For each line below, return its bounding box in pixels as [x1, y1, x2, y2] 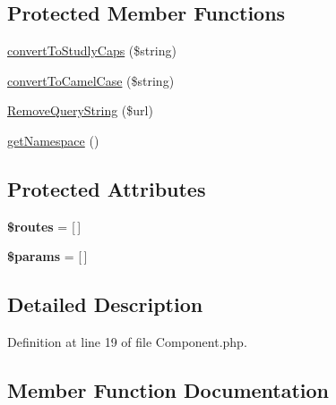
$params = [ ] [7, 247, 88, 266]
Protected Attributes [7, 174, 206, 202]
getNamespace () [7, 131, 99, 149]
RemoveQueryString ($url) [7, 101, 153, 120]
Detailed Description [7, 291, 203, 318]
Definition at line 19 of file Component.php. [7, 333, 247, 351]
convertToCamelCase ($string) [7, 71, 175, 89]
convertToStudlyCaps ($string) [7, 41, 177, 60]
